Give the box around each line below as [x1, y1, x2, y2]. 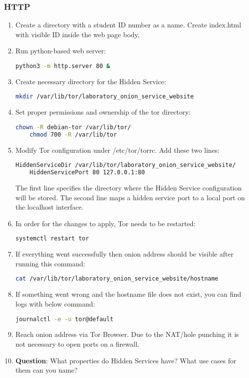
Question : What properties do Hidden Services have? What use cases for [15, 355, 236, 365]
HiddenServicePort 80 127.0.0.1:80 [29, 169, 145, 176]
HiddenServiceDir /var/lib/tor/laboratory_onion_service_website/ [15, 162, 236, 169]
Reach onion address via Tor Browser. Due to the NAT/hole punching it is [15, 329, 239, 339]
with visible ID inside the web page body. [15, 29, 140, 39]
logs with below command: [15, 298, 95, 308]
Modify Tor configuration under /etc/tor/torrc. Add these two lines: [15, 144, 220, 155]
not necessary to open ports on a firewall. [15, 339, 139, 349]
